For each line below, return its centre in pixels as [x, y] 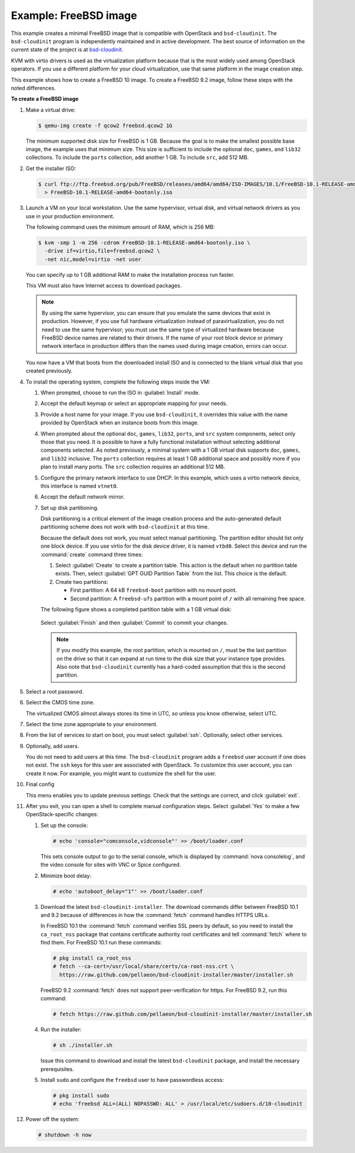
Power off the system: [53, 1119]
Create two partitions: [82, 582]
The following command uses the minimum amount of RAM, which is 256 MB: [120, 227]
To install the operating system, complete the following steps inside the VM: [118, 382]
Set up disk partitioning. [70, 507]
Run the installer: [61, 1030]
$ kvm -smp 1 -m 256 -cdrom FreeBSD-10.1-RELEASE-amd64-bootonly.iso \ [144, 242]
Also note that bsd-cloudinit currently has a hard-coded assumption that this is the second [171, 666]
